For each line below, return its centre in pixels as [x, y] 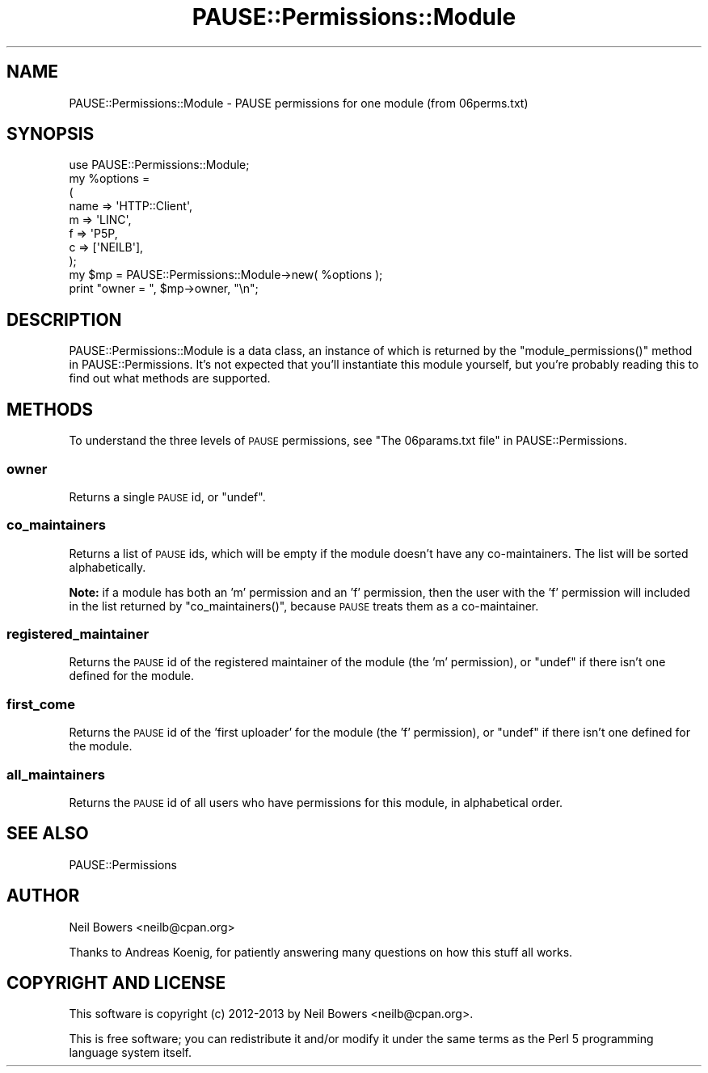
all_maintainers [56, 774]
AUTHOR [43, 896]
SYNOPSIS [51, 134]
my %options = [110, 179]
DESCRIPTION [64, 319]
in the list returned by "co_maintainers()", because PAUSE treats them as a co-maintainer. [304, 606]
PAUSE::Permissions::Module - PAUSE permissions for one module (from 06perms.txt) [299, 103]
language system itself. [130, 1053]
